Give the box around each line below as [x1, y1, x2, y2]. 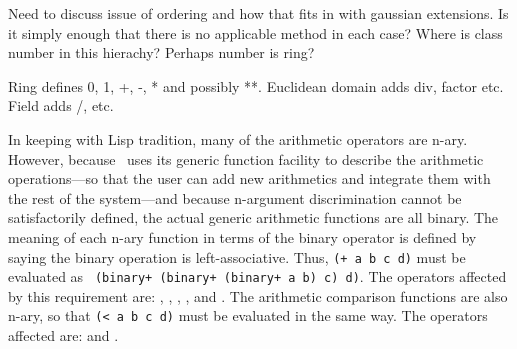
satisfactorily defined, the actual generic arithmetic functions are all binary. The [8, 207, 499, 228]
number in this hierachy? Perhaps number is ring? [8, 42, 315, 63]
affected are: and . [8, 325, 119, 346]
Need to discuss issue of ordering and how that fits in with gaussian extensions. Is [8, 3, 509, 23]
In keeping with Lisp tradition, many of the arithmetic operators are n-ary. [8, 128, 468, 149]
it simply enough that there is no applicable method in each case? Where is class [8, 22, 503, 43]
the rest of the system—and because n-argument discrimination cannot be [8, 187, 462, 208]
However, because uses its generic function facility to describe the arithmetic [8, 148, 484, 169]
